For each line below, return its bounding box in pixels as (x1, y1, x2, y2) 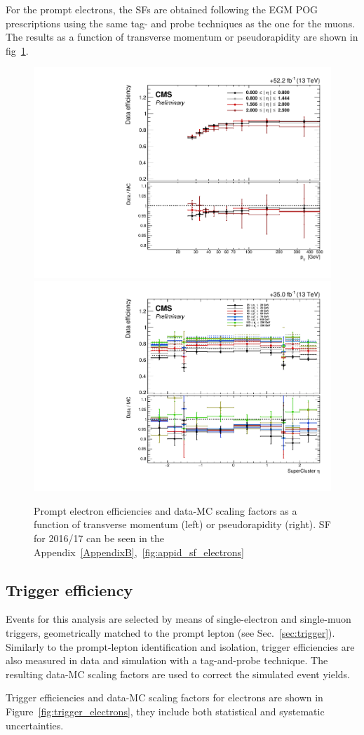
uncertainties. (6, 717, 64, 732)
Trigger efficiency (6, 579, 133, 600)
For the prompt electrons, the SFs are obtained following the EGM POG (6, 2, 318, 16)
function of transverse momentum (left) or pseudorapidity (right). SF (34, 517, 331, 532)
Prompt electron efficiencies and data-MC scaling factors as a (34, 503, 297, 518)
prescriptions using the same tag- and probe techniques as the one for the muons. (6, 15, 356, 30)
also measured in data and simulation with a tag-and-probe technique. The (6, 653, 328, 668)
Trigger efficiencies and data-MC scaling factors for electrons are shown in (6, 690, 323, 705)
